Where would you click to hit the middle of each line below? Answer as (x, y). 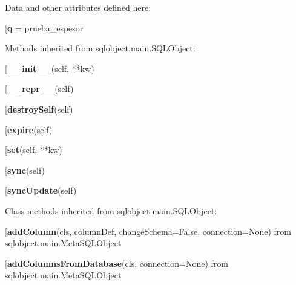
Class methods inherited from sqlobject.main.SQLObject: (111, 210)
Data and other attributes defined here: (78, 7)
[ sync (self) (25, 170)
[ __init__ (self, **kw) (50, 68)
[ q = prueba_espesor (44, 28)
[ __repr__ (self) (39, 89)
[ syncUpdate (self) (41, 190)
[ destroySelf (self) (39, 109)
